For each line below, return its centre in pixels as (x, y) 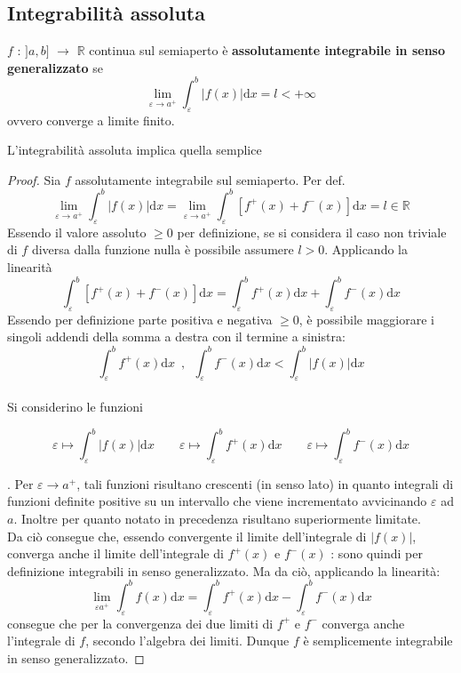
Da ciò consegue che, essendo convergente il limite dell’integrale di (187, 536)
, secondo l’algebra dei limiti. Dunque (187, 641)
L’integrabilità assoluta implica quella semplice (135, 150)
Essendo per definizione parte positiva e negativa (140, 319)
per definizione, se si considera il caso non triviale (312, 232)
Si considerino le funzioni (75, 406)
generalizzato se (55, 67)
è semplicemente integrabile (378, 641)
